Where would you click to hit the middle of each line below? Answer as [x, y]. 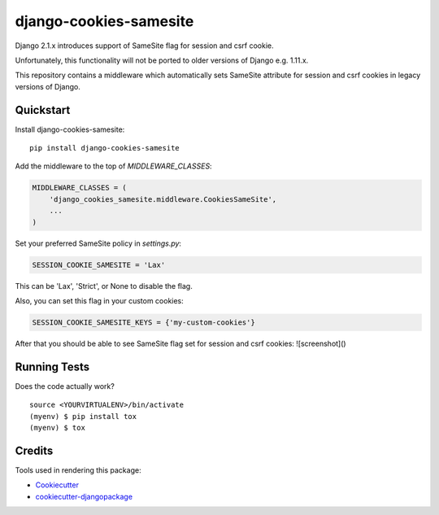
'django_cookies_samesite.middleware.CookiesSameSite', [163, 199]
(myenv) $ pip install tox [83, 416]
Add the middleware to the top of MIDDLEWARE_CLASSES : [113, 166]
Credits [34, 450]
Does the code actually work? [65, 386]
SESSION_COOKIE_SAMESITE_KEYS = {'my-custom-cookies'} [143, 322]
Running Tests [52, 367]
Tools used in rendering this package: [78, 470]
